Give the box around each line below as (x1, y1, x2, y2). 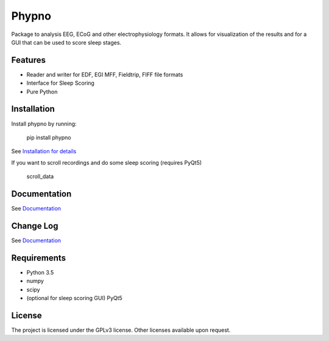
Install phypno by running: (11, 120, 77, 127)
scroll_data (26, 173, 54, 180)
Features (11, 55, 46, 65)
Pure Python (26, 88, 58, 95)
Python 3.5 (26, 268, 54, 276)
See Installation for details (11, 148, 77, 155)
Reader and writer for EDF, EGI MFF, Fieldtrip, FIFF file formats (26, 71, 183, 78)
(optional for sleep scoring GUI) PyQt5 (26, 294, 123, 301)
